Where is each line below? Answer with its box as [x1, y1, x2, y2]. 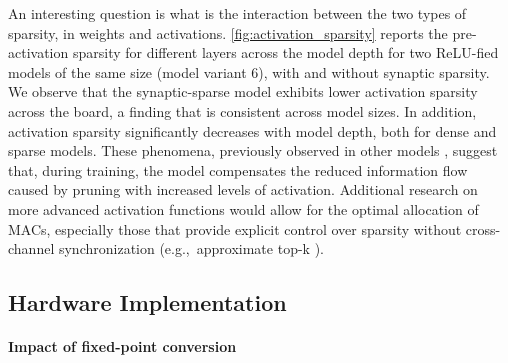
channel [8, 238, 55, 259]
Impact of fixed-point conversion [8, 336, 237, 357]
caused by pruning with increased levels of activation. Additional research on [8, 179, 478, 200]
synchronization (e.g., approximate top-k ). [58, 238, 324, 259]
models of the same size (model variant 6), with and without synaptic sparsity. [8, 61, 490, 82]
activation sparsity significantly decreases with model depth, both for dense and [8, 120, 497, 141]
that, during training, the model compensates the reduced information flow [8, 159, 468, 180]
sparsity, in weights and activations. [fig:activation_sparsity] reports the [8, 22, 448, 43]
